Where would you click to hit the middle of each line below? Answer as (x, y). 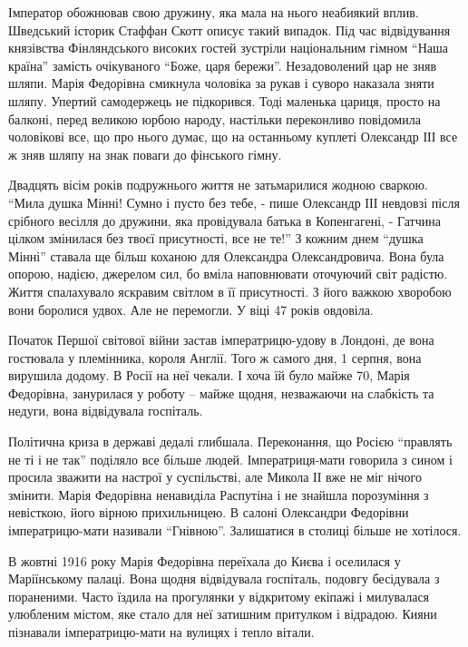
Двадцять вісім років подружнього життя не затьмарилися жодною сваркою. (218, 185)
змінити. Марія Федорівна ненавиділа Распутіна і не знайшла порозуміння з (219, 494)
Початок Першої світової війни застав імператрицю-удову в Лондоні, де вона (221, 340)
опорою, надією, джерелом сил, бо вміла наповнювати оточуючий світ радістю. (228, 274)
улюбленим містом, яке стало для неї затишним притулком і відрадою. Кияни (223, 614)
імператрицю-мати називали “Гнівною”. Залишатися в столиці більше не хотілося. (235, 530)
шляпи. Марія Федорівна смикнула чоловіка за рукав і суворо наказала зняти (221, 83)
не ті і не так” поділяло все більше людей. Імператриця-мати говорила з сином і (230, 459)
